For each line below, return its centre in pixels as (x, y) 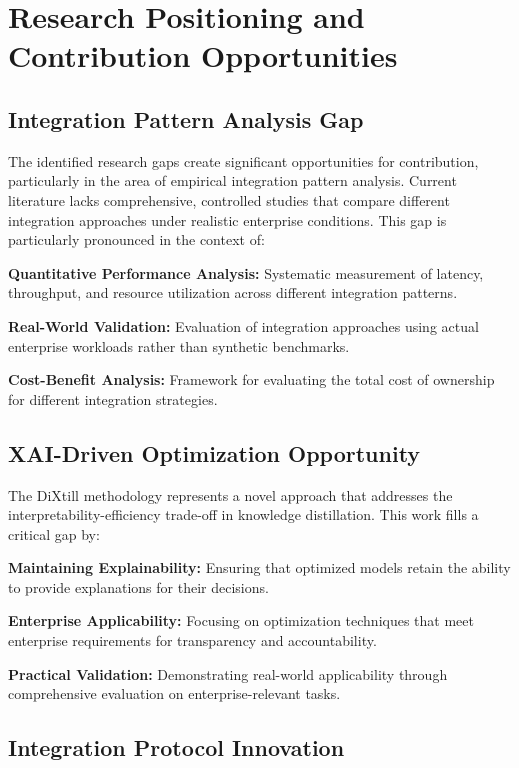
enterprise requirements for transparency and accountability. (192, 640)
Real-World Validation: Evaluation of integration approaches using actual (243, 325)
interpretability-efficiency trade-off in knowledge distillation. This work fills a (243, 514)
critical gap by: (54, 533)
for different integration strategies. (113, 398)
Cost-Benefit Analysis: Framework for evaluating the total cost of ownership (251, 379)
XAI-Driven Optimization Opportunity (214, 452)
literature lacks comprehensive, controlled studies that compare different (229, 199)
